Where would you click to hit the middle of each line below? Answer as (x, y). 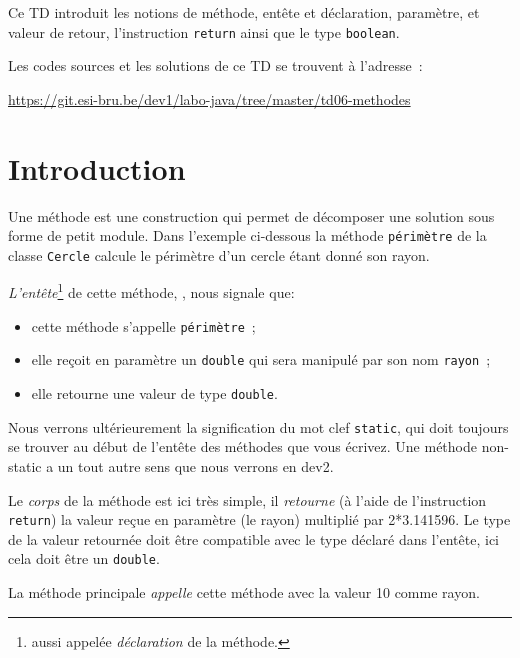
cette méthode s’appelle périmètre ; (143, 325)
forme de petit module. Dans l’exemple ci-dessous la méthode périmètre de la (247, 235)
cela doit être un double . (84, 558)
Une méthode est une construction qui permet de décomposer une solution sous (251, 215)
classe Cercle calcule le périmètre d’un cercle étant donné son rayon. (219, 254)
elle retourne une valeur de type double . (154, 393)
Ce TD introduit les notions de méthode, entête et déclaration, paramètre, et (244, 12)
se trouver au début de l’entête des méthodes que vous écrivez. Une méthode (242, 446)
